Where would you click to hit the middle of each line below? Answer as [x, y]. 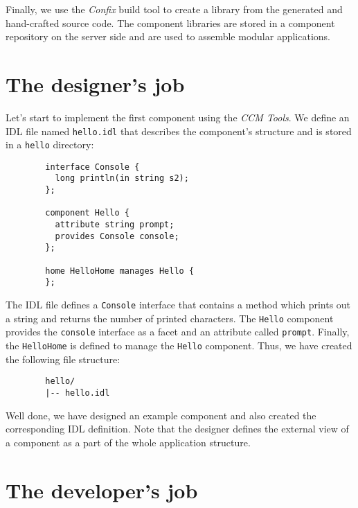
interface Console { [92, 167]
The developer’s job [102, 490]
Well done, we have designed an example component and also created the [161, 415]
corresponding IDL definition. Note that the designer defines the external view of [177, 429]
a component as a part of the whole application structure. [128, 442]
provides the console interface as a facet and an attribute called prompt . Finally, [178, 332]
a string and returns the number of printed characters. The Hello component [170, 318]
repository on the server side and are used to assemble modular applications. [168, 36]
